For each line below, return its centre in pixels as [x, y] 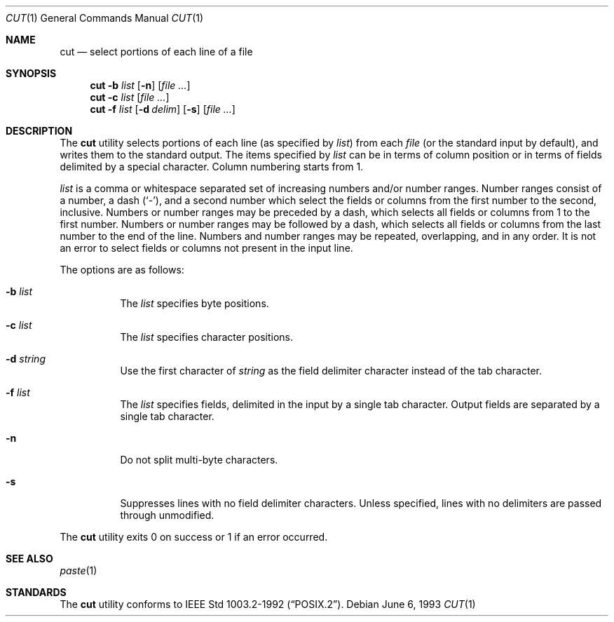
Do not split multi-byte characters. [199, 460]
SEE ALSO [29, 559]
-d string [26, 359]
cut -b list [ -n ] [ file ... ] [140, 85]
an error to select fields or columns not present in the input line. [206, 248]
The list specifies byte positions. [195, 303]
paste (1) [79, 570]
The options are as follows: [122, 270]
